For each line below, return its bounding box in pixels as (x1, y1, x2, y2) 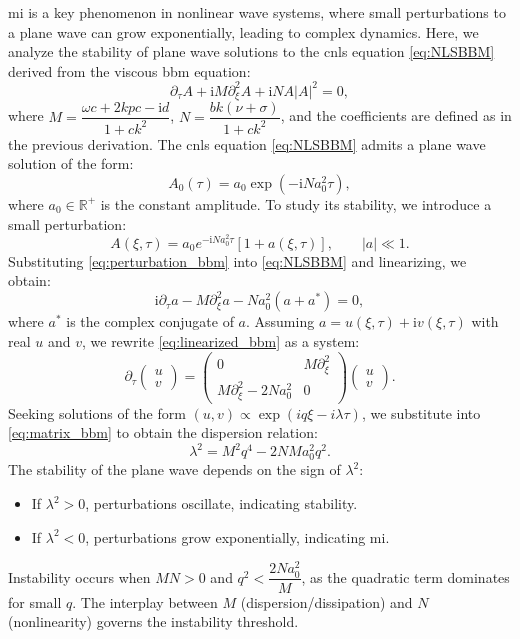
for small (8, 591, 62, 612)
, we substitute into (361, 402, 481, 423)
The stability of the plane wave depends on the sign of (8, 459, 341, 480)
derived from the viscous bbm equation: (8, 60, 251, 81)
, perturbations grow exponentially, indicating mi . (85, 526, 390, 547)
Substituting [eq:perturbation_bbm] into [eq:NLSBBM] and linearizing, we (8, 250, 467, 271)
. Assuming (246, 311, 315, 332)
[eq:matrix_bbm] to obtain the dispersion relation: (8, 422, 318, 443)
